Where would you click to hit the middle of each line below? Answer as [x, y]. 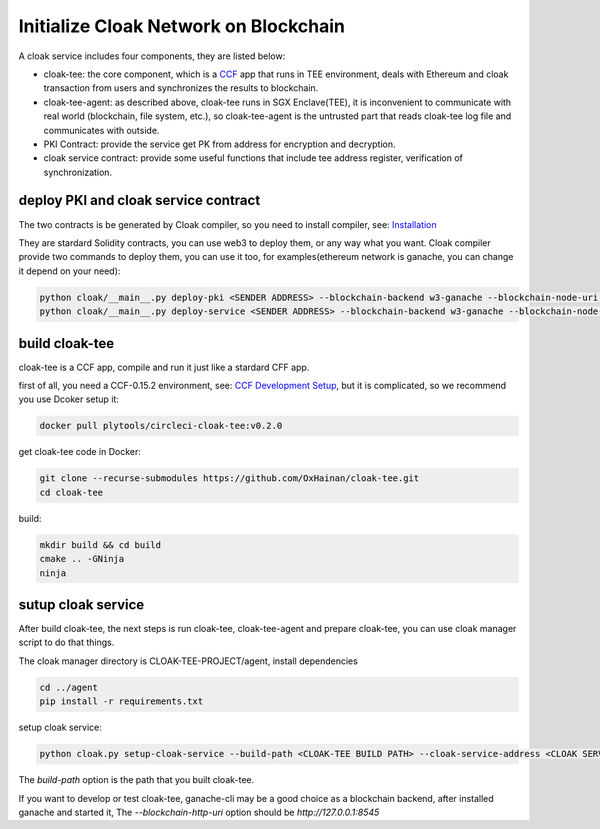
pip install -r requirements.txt [121, 701]
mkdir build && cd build [100, 544]
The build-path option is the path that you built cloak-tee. [136, 780]
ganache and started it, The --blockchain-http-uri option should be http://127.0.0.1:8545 [199, 812]
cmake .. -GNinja [82, 559]
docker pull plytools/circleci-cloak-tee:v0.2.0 [161, 426]
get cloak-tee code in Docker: [80, 452]
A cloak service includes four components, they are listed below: [152, 56]
